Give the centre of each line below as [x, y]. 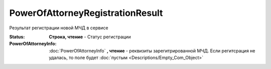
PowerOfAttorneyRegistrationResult [86, 13]
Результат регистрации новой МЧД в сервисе [59, 28]
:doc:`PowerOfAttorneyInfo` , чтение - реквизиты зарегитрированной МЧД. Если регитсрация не [152, 51]
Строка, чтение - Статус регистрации [90, 37]
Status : [17, 37]
